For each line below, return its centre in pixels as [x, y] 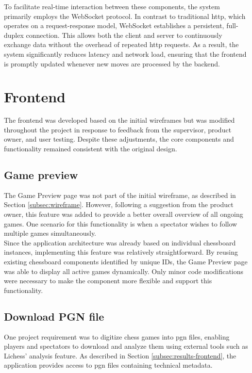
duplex [14, 35]
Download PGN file [54, 316]
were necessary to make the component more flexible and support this [108, 281]
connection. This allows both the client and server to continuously [124, 35]
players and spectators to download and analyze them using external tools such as [126, 346]
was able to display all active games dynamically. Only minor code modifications [124, 271]
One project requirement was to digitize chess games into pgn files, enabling [117, 336]
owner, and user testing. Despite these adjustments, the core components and [119, 139]
